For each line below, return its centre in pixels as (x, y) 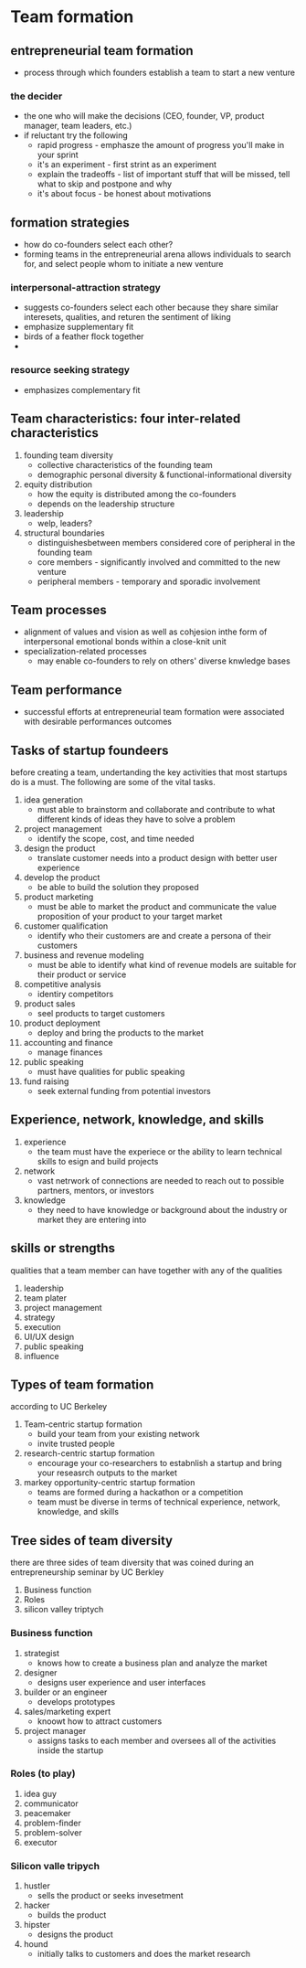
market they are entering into (92, 1219)
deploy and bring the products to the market (121, 1032)
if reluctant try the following (76, 135)
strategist (42, 1653)
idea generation (53, 799)
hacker (37, 1905)
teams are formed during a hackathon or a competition (140, 1493)
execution (42, 1326)
